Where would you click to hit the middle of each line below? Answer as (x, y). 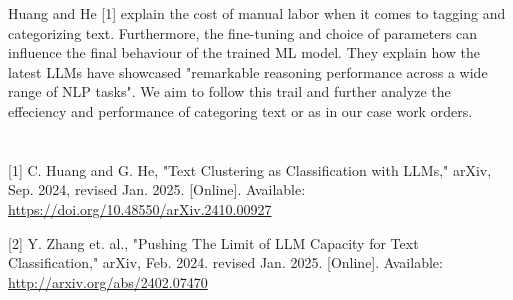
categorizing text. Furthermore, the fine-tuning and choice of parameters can (243, 32)
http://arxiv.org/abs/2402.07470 (108, 281)
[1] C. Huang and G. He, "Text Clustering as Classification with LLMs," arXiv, (250, 169)
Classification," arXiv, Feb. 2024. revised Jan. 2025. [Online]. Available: (225, 262)
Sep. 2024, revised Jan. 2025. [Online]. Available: (157, 189)
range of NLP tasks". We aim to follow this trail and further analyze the (229, 91)
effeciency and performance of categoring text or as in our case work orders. (240, 110)
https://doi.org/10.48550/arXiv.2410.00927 (140, 208)
